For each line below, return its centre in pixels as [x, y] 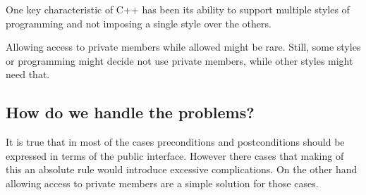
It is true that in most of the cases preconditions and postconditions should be [175, 142]
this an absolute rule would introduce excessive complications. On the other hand [182, 169]
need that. [28, 74]
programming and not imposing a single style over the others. [139, 23]
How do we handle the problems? [130, 112]
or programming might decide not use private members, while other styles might [179, 60]
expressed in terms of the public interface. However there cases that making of [175, 155]
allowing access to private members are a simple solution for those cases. [162, 183]
